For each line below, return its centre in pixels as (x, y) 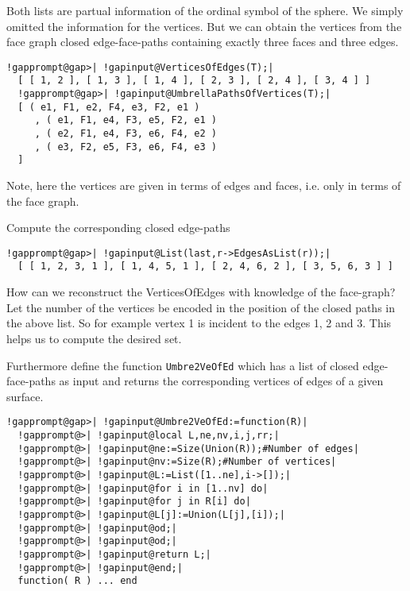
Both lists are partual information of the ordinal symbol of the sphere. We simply (205, 10)
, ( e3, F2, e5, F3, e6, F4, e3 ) (126, 147)
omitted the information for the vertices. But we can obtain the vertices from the (204, 26)
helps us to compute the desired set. (94, 338)
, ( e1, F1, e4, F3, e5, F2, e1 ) (126, 120)
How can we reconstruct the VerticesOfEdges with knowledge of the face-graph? (201, 292)
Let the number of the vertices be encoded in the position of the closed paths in (201, 307)
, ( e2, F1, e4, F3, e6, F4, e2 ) (126, 134)
